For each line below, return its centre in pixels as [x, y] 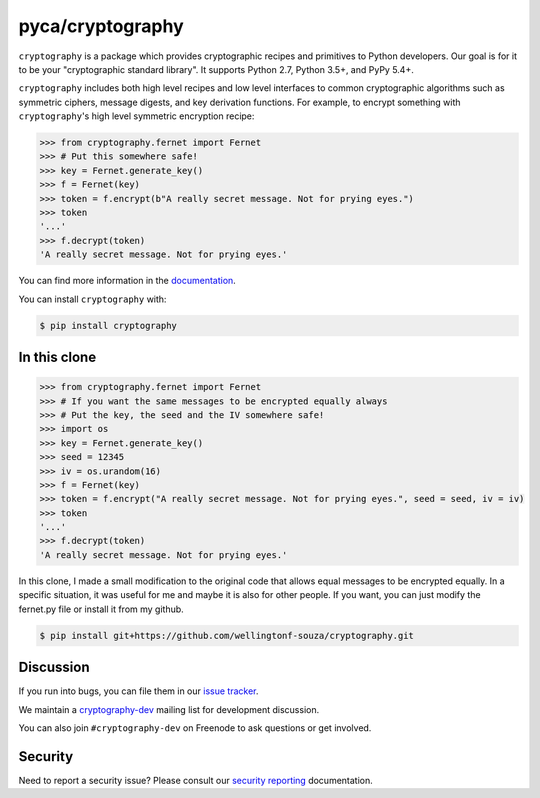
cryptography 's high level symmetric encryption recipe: [136, 116]
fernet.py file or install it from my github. [101, 609]
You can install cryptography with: [92, 299]
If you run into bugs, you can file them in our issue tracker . [138, 691]
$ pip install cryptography [108, 325]
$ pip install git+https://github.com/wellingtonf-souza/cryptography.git [227, 635]
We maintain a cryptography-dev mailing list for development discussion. [169, 709]
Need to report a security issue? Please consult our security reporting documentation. [196, 780]
